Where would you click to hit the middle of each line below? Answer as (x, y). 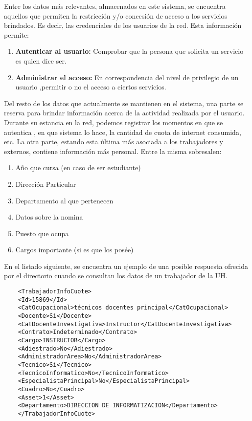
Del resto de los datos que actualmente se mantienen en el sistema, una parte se (124, 103)
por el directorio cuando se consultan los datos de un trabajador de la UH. (116, 276)
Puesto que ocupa (42, 233)
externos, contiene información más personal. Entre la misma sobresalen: (113, 151)
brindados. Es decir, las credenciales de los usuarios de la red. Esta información (123, 25)
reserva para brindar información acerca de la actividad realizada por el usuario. (124, 113)
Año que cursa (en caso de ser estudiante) (78, 167)
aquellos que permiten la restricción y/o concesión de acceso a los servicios (116, 15)
